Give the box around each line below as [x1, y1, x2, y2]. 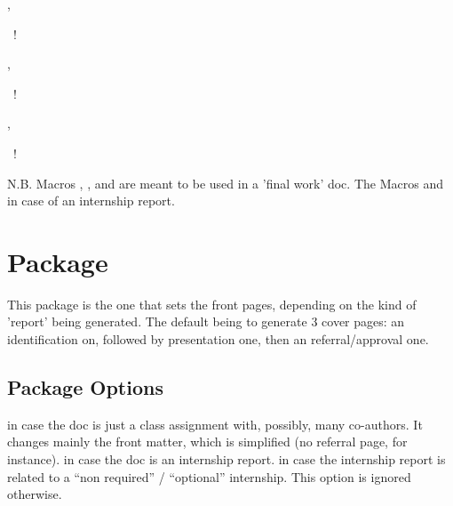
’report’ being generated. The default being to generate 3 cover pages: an [7, 312, 405, 331]
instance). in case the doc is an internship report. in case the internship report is [7, 450, 446, 469]
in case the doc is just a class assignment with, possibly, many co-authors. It [7, 414, 423, 433]
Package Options [7, 373, 163, 401]
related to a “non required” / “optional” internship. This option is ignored [7, 467, 411, 486]
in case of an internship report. [7, 191, 175, 210]
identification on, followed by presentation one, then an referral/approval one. [7, 330, 429, 349]
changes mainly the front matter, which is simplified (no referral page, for [7, 432, 408, 451]
